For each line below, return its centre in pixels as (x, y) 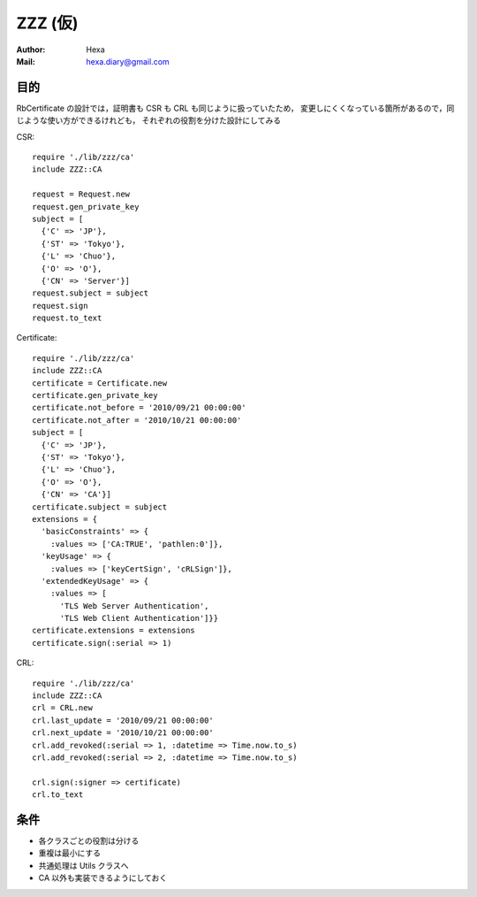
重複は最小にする (70, 853)
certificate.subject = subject (100, 507)
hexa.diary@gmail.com (128, 61)
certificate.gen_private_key (95, 395)
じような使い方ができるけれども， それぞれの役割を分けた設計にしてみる (149, 120)
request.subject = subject (91, 293)
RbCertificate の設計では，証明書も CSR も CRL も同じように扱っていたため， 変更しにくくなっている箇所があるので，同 (235, 108)
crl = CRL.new (62, 708)
